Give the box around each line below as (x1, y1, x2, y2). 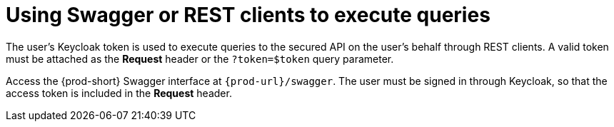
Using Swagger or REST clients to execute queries (6, 3, 490, 27)
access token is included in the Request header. (6, 86, 232, 99)
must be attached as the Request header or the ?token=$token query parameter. (6, 52, 394, 65)
